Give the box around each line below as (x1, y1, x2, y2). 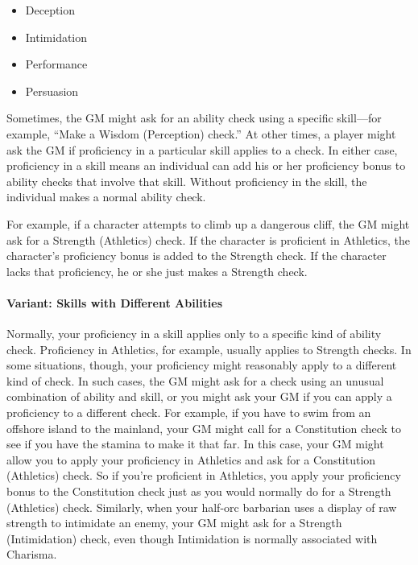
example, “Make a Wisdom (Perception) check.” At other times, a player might (6, 125, 396, 142)
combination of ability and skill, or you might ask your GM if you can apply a (6, 388, 392, 405)
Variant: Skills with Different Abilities (6, 294, 223, 311)
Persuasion (25, 82, 79, 99)
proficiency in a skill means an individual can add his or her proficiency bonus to (6, 157, 406, 174)
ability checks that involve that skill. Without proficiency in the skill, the (6, 172, 367, 189)
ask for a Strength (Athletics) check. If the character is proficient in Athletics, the (6, 231, 410, 248)
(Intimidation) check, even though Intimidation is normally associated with (6, 530, 378, 546)
